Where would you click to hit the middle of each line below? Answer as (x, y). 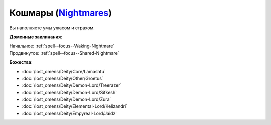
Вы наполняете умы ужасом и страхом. (52, 28)
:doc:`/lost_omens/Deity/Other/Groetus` (63, 78)
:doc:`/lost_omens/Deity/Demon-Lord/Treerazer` (72, 85)
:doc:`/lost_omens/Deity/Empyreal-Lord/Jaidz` (70, 113)
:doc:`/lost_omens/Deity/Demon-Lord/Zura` (66, 99)
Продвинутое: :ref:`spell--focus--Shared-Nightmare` (64, 53)
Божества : (21, 62)
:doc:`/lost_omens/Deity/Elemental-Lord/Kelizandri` (75, 106)
